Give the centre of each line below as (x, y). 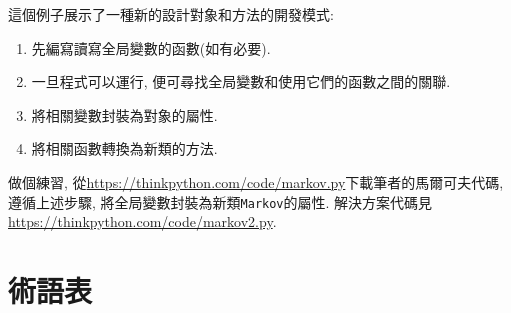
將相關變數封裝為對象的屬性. (124, 114)
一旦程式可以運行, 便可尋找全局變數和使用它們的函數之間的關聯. (241, 81)
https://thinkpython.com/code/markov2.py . (142, 221)
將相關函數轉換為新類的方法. (124, 148)
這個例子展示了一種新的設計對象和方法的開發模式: (171, 14)
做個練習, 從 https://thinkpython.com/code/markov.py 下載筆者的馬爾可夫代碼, (256, 181)
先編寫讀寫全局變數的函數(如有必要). (151, 47)
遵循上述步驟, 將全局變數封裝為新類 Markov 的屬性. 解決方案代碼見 (220, 201)
